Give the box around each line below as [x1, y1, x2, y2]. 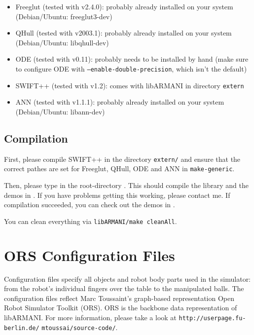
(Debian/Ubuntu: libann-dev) [15, 106, 105, 116]
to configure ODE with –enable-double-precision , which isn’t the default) [15, 63, 247, 74]
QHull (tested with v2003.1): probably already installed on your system [15, 28, 232, 38]
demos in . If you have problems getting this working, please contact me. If [4, 189, 230, 200]
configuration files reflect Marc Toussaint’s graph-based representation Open [4, 293, 234, 303]
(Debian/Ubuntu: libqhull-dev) [15, 37, 109, 47]
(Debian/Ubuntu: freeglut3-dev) [15, 11, 112, 21]
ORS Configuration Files [4, 245, 175, 265]
